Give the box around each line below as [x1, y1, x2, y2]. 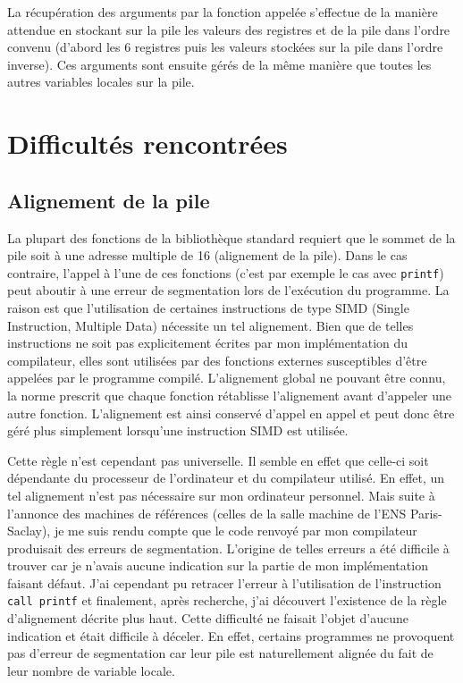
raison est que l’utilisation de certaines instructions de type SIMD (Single [7, 298, 409, 316]
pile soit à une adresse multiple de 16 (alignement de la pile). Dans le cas [7, 246, 408, 265]
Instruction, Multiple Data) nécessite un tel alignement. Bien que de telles [7, 316, 414, 334]
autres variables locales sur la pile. [7, 72, 195, 91]
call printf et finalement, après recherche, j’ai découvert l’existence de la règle [7, 591, 447, 610]
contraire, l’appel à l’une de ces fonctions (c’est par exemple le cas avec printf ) [7, 263, 444, 282]
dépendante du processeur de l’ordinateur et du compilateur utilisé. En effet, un [7, 468, 445, 487]
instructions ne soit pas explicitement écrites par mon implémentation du [7, 333, 408, 352]
